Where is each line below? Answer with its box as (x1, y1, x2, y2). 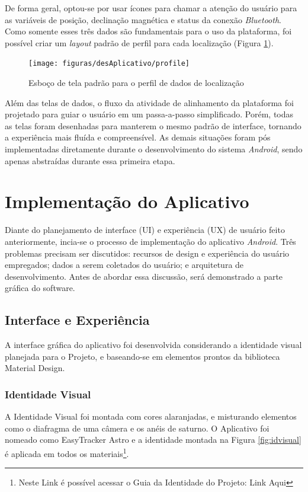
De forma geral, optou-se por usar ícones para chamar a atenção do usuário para (5, 2, 297, 14)
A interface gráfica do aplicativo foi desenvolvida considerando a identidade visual (5, 338, 302, 351)
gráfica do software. (5, 282, 75, 294)
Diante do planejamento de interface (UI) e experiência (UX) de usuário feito (5, 223, 285, 236)
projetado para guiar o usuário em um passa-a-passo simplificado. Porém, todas (5, 108, 294, 120)
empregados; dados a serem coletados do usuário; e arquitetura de (5, 258, 244, 271)
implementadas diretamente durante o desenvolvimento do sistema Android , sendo (5, 143, 303, 155)
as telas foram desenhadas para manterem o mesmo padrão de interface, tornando (5, 119, 301, 132)
